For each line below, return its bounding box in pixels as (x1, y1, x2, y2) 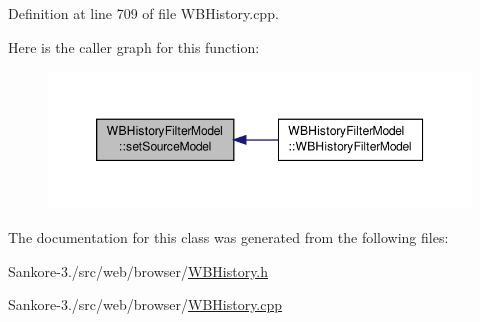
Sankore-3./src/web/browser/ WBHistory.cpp (8, 294, 283, 315)
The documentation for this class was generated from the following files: (8, 227, 449, 248)
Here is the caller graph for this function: (8, 36, 260, 57)
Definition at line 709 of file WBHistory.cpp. (8, 3, 279, 23)
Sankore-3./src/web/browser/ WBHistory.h (8, 260, 269, 281)
